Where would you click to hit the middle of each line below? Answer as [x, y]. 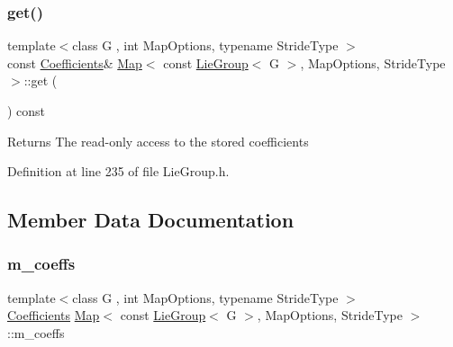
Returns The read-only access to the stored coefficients [158, 141]
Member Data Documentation [151, 220]
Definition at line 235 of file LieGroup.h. [118, 171]
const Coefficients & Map [75, 62]
